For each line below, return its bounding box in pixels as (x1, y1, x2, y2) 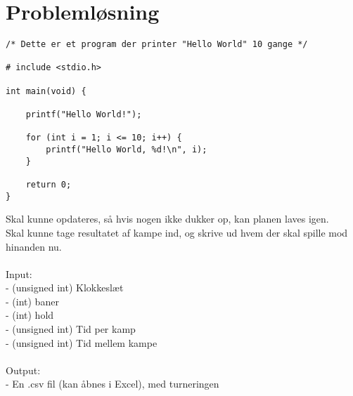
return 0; (25, 180, 72, 190)
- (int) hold (6, 308, 54, 322)
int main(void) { (6, 86, 86, 96)
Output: (6, 362, 41, 377)
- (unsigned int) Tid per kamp (6, 322, 136, 336)
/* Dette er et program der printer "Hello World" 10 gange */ (6, 39, 308, 50)
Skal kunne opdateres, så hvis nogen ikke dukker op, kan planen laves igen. (6, 211, 329, 226)
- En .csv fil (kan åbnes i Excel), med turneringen (6, 376, 219, 391)
